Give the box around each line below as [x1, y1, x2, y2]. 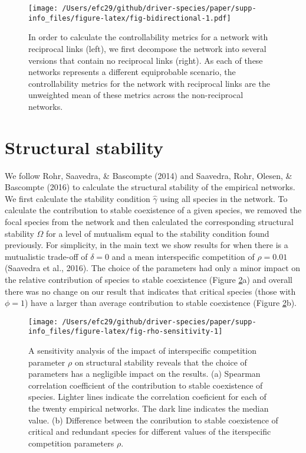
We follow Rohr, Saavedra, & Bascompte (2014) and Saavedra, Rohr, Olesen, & [5, 169, 292, 181]
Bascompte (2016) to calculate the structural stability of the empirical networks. [5, 181, 295, 193]
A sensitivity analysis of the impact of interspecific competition [28, 344, 256, 357]
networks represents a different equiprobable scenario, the [28, 66, 236, 78]
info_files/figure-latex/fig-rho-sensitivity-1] [28, 327, 223, 336]
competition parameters [28, 436, 114, 449]
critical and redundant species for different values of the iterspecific [28, 425, 271, 438]
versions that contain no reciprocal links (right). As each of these [28, 54, 263, 66]
